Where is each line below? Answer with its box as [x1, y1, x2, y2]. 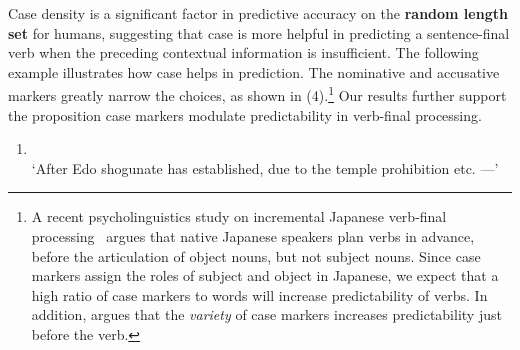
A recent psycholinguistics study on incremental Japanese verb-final [31, 206, 447, 227]
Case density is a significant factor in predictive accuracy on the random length [8, 3, 508, 23]
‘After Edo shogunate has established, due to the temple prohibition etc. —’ [31, 157, 499, 178]
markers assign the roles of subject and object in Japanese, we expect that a [31, 265, 499, 286]
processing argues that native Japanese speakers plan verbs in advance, [31, 226, 475, 246]
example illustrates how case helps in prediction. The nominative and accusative [8, 61, 500, 82]
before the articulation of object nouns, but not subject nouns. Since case [31, 245, 481, 266]
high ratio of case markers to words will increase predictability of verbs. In [31, 284, 488, 305]
